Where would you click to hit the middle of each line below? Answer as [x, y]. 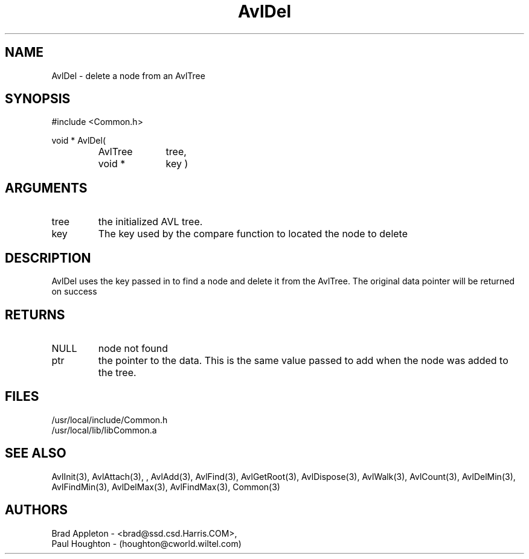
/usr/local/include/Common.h [110, 420]
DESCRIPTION [48, 258]
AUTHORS [37, 510]
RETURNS [35, 315]
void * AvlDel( [79, 141]
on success [74, 292]
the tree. [117, 372]
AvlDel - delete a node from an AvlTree [128, 75]
